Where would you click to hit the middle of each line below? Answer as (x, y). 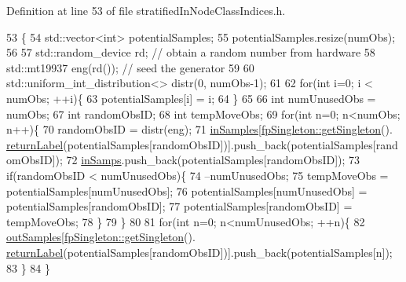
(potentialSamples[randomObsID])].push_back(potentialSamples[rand (230, 144)
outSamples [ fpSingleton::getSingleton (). (101, 237)
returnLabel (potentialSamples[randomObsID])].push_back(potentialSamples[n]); (199, 252)
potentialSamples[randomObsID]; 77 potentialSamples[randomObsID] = (179, 206)
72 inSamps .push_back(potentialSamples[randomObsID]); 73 (213, 160)
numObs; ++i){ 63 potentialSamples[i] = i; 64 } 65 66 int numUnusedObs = (191, 98)
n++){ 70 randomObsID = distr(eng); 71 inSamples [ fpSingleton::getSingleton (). (199, 129)
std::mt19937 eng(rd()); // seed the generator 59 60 (130, 67)
